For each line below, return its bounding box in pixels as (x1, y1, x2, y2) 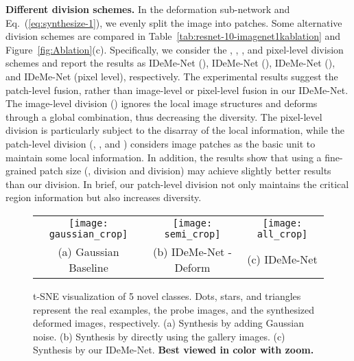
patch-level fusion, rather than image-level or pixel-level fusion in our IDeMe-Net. (5, 82, 349, 97)
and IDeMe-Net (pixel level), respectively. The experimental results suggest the (5, 69, 338, 83)
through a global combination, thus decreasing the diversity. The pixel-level (5, 109, 322, 124)
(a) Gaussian (58, 243, 119, 259)
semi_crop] (164, 228, 221, 240)
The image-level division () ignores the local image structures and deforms (5, 96, 318, 110)
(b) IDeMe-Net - (153, 243, 232, 259)
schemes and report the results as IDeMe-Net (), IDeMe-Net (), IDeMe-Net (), (5, 56, 335, 70)
